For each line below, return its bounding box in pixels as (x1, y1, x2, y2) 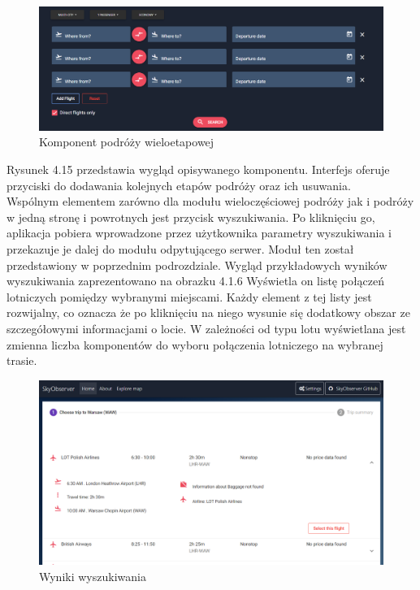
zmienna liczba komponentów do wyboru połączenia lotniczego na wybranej (6, 336, 383, 353)
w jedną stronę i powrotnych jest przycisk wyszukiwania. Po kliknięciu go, (6, 208, 375, 225)
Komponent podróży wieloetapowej (39, 133, 214, 150)
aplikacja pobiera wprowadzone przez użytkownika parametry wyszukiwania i (6, 224, 392, 241)
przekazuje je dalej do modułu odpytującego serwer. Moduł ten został (6, 240, 354, 257)
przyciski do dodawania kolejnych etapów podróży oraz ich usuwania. (6, 176, 351, 193)
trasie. (6, 352, 37, 369)
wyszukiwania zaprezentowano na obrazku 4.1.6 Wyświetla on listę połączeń (6, 272, 385, 289)
